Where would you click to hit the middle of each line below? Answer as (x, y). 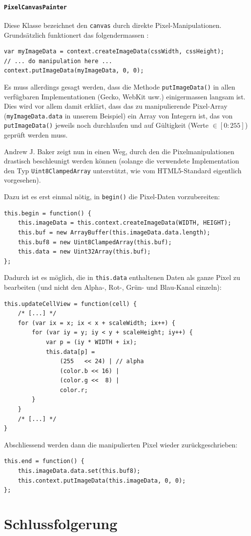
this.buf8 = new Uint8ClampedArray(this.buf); (95, 242)
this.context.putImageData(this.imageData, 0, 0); (102, 480)
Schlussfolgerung (61, 524)
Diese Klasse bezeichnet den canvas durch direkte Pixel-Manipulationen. (113, 25)
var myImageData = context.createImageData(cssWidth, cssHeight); (114, 52)
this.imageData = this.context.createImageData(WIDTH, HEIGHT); (125, 223)
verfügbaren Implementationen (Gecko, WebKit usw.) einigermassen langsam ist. (125, 96)
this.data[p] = (70, 352)
